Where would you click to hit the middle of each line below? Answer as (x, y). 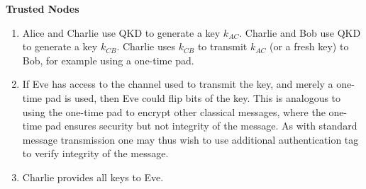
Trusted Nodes (43, 8)
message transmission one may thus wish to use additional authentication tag (190, 139)
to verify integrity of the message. (95, 153)
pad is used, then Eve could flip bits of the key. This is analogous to (193, 97)
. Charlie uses (146, 46)
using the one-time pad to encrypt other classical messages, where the (174, 111)
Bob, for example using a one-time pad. (108, 60)
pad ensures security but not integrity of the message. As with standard (201, 126)
